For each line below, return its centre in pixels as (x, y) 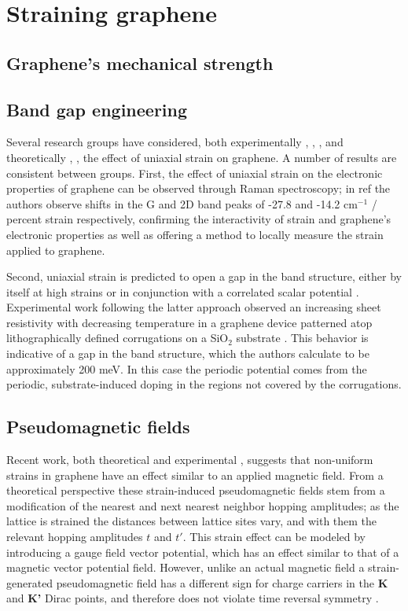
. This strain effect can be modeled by (274, 537)
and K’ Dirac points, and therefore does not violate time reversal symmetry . (193, 598)
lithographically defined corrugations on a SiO (118, 338)
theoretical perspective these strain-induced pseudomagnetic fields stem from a (196, 490)
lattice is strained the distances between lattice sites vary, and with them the (192, 521)
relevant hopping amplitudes (75, 537)
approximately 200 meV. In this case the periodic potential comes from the (187, 368)
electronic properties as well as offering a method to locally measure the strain (195, 234)
